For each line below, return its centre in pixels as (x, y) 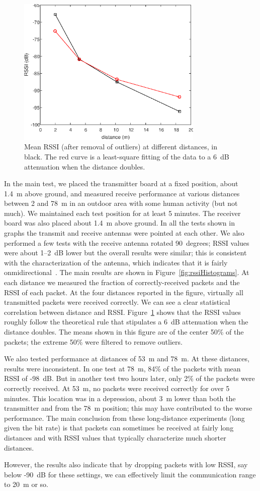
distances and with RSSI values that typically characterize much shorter (115, 437)
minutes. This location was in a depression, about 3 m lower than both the (120, 398)
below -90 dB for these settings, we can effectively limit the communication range (130, 474)
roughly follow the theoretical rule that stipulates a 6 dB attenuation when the (126, 322)
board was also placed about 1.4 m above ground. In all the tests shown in (119, 223)
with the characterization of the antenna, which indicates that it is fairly (116, 262)
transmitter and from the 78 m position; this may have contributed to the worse (128, 408)
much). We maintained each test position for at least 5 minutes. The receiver (122, 213)
